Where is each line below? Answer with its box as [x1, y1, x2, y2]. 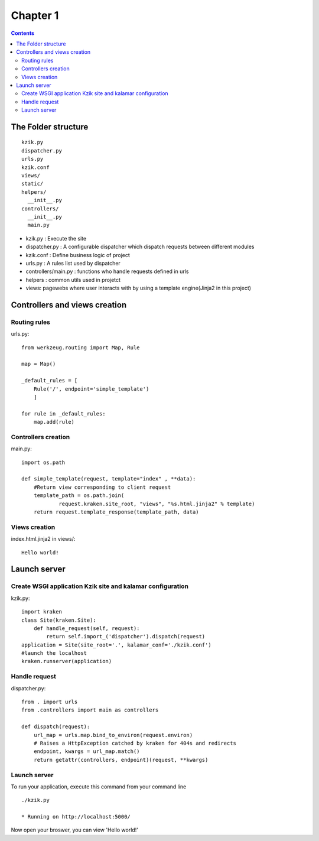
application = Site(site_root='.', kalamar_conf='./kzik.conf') [21, 641, 212, 648]
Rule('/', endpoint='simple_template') [33, 385, 149, 392]
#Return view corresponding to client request [33, 483, 171, 491]
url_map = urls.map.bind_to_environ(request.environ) [33, 732, 193, 738]
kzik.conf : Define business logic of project [25, 251, 130, 258]
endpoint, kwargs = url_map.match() [33, 748, 140, 755]
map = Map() [21, 361, 56, 368]
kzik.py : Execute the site [25, 235, 87, 242]
